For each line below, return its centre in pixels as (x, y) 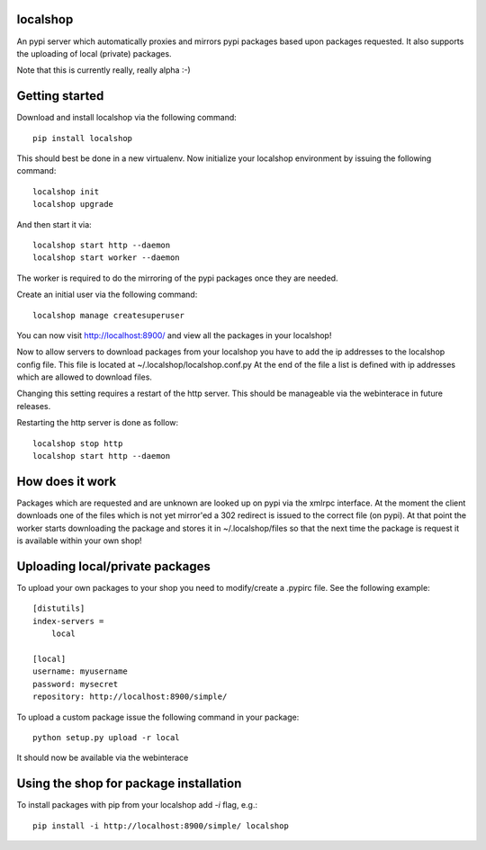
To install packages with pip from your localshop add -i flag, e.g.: (137, 805)
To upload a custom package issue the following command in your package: (158, 717)
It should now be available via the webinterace (103, 758)
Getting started (60, 96)
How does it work (67, 481)
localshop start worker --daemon (106, 258)
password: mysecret (76, 684)
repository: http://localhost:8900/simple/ (130, 697)
